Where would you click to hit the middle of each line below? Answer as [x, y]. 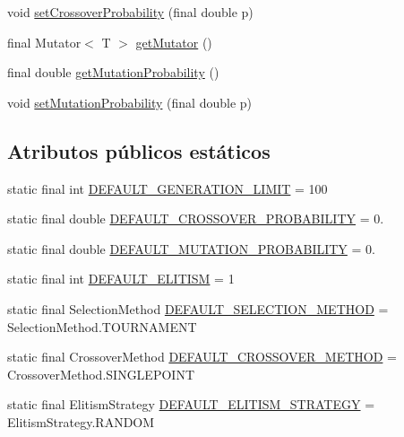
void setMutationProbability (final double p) [130, 102]
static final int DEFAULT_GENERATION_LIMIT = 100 [168, 188]
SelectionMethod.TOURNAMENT [102, 326]
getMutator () [174, 42]
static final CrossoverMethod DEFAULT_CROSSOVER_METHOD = [202, 357]
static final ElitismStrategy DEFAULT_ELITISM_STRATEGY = [191, 404]
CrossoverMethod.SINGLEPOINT [101, 374]
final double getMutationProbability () [113, 72]
